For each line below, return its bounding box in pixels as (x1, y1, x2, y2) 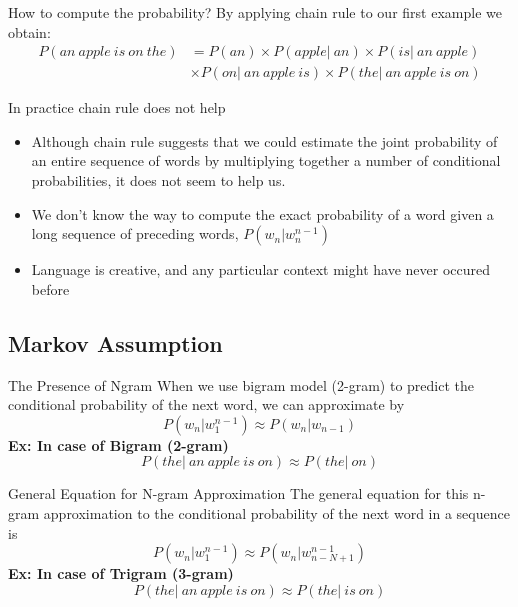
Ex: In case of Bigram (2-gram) (8, 434, 229, 455)
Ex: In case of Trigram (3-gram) (8, 563, 234, 584)
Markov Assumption (8, 327, 223, 358)
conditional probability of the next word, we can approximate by (8, 394, 405, 415)
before (31, 278, 70, 299)
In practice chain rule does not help (8, 97, 226, 118)
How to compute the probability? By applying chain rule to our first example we (8, 2, 502, 22)
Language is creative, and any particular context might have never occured (31, 259, 490, 280)
